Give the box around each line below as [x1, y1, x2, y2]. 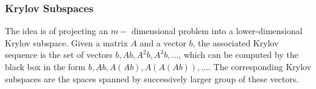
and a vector [139, 36, 186, 49]
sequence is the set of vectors [5, 48, 113, 61]
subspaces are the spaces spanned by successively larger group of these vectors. [5, 72, 299, 85]
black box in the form [5, 60, 86, 73]
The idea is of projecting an [5, 24, 108, 37]
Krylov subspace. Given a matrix [5, 36, 128, 49]
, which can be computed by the [178, 48, 298, 61]
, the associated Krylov [192, 36, 279, 49]
